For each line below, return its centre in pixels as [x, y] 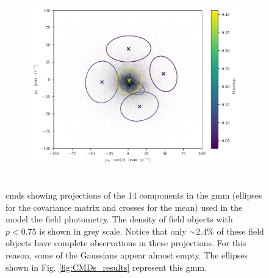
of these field [240, 231]
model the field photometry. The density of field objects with [119, 219]
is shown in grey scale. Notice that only [113, 231]
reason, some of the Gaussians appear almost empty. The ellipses [127, 254]
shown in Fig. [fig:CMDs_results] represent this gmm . [106, 267]
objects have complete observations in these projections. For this [126, 243]
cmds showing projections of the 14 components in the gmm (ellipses [134, 195]
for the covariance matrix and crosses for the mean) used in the [124, 207]
